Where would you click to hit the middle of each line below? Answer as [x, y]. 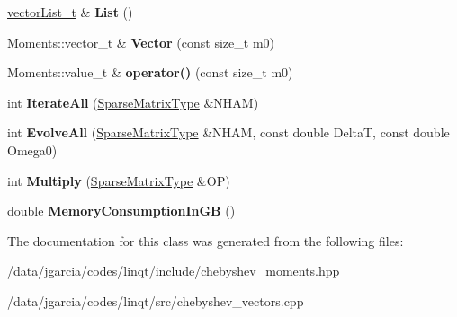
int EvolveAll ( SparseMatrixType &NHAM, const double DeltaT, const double [228, 132]
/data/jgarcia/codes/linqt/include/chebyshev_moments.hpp [174, 271]
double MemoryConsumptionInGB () [121, 211]
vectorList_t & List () [70, 12]
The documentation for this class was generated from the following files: [206, 240]
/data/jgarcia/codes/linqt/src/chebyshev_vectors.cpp [156, 300]
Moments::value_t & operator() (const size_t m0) [150, 72]
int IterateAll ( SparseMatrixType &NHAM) [133, 102]
